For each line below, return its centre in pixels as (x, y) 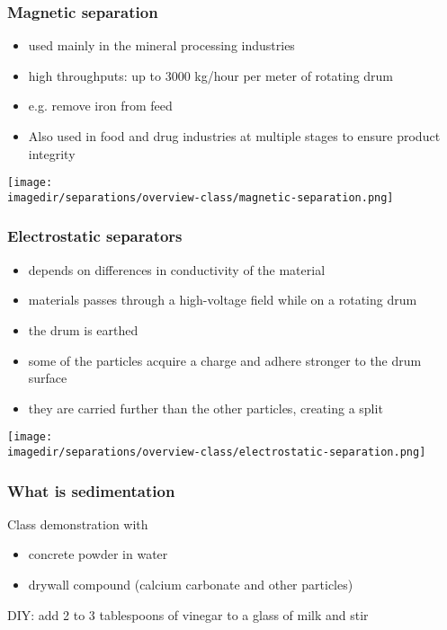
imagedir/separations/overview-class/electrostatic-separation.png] (217, 452)
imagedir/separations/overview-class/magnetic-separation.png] (201, 197)
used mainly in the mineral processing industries (161, 45)
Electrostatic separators (95, 236)
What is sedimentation (91, 490)
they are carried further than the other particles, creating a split (206, 408)
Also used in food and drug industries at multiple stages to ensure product (234, 136)
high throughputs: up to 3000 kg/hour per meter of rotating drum (211, 75)
